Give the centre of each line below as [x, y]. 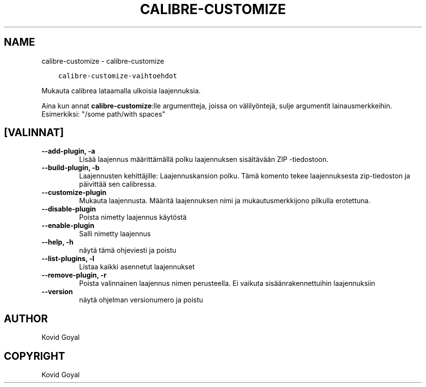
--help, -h [57, 242]
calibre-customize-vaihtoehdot [118, 76]
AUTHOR [26, 318]
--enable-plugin [68, 226]
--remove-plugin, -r [74, 275]
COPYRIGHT [35, 356]
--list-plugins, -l [68, 259]
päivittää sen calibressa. [118, 184]
